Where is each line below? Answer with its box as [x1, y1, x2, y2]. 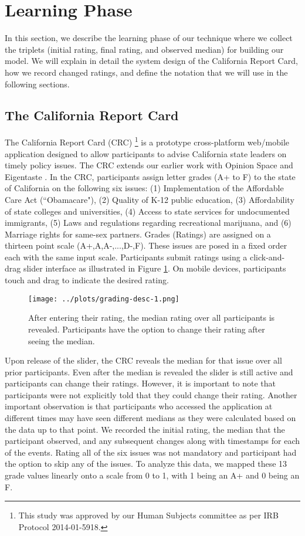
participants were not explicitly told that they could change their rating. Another [5, 388, 297, 401]
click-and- [249, 250, 285, 263]
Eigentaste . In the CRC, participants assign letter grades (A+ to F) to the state [5, 170, 296, 182]
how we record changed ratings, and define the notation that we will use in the [5, 66, 288, 78]
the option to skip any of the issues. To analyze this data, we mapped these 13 [5, 457, 287, 470]
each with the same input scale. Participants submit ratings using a [5, 250, 248, 263]
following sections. [5, 77, 70, 90]
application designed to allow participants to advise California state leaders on [5, 147, 287, 160]
